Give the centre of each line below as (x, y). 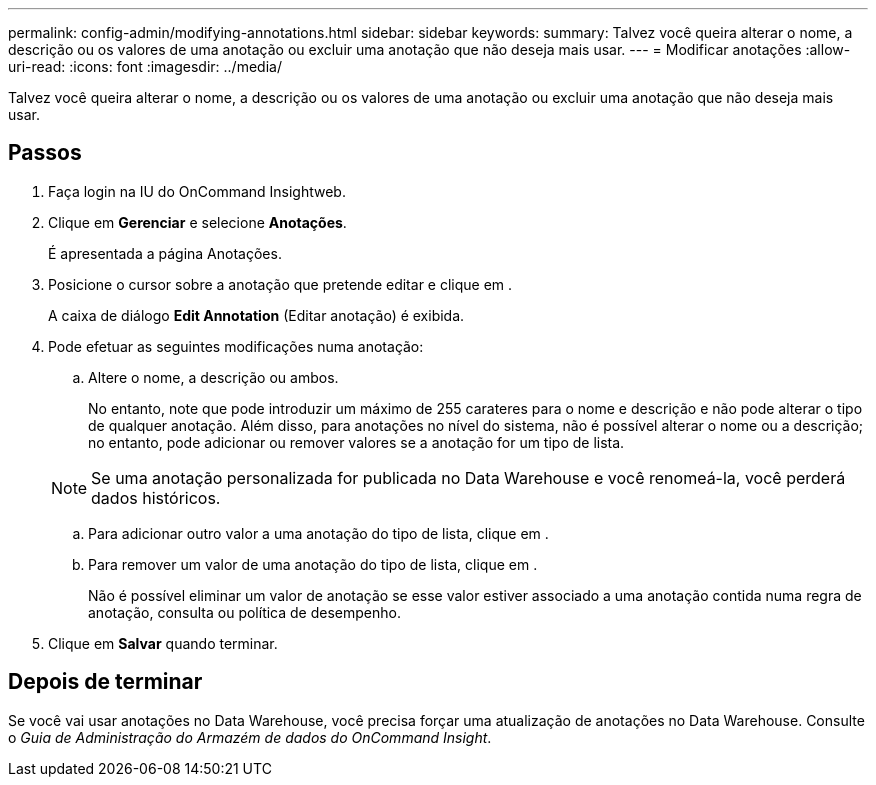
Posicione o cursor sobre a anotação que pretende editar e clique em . (280, 284)
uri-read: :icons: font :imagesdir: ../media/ (145, 66)
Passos (45, 153)
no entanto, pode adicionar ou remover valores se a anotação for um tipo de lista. (356, 442)
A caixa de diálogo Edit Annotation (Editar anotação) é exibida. (256, 315)
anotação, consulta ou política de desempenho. (244, 612)
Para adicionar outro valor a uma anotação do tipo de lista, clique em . (318, 533)
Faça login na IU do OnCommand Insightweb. (197, 191)
